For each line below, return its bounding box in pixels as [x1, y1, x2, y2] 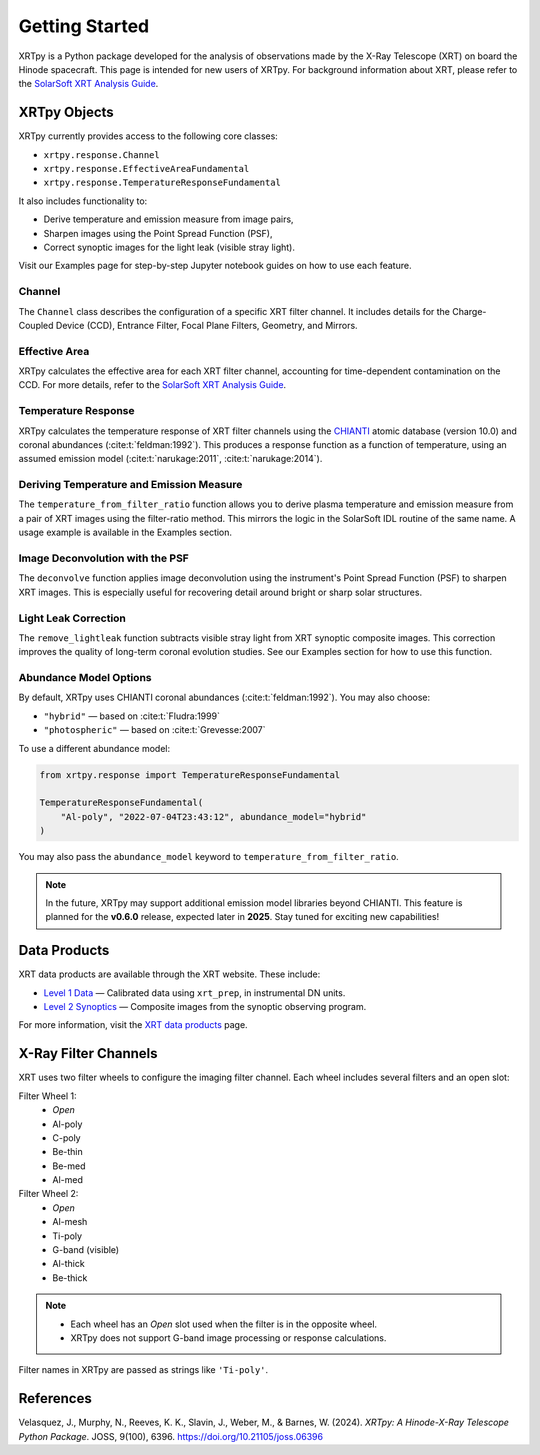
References [18, 1390, 92, 1407]
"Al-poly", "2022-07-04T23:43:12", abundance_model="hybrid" [60, 811, 367, 822]
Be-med [52, 1160, 86, 1172]
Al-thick [52, 1258, 85, 1270]
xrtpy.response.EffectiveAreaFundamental [43, 163, 250, 175]
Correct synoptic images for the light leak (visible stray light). [43, 241, 295, 253]
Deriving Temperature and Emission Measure [18, 478, 243, 492]
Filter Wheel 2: [18, 1188, 79, 1200]
